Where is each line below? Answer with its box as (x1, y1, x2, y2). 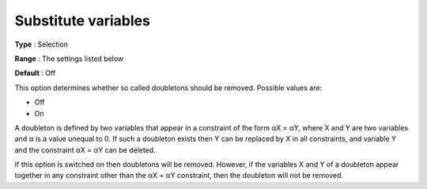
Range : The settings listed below (14, 54, 124, 63)
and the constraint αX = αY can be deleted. (14, 145, 156, 154)
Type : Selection (14, 40, 69, 49)
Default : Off (14, 68, 56, 78)
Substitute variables (14, 12, 150, 29)
